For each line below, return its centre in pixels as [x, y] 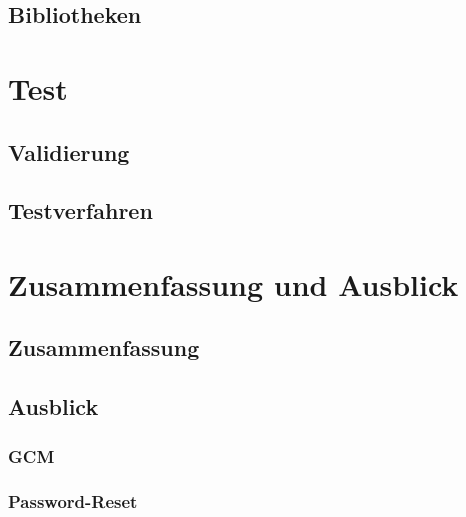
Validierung [69, 151]
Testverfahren [80, 210]
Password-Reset [73, 501]
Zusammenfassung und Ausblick [233, 283]
